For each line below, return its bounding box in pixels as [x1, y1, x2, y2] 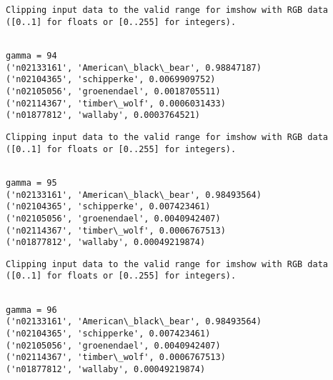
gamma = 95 [6, 177, 57, 188]
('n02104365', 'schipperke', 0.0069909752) [6, 74, 216, 85]
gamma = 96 [6, 304, 57, 315]
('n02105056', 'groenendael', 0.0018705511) [6, 86, 221, 96]
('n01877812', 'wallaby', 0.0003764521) [6, 110, 201, 121]
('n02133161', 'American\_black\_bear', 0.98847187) [6, 62, 262, 73]
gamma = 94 [6, 50, 57, 61]
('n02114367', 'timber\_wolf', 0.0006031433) [6, 98, 226, 109]
